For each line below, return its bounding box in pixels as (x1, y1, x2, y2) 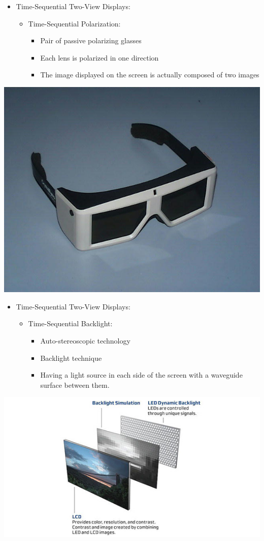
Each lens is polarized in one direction (40, 52, 159, 63)
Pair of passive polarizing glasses (40, 35, 142, 46)
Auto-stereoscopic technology (40, 335, 130, 346)
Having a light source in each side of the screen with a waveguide (40, 369, 243, 380)
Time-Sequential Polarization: (28, 18, 121, 29)
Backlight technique (40, 352, 102, 363)
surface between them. (40, 379, 110, 390)
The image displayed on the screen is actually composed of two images (40, 69, 259, 80)
